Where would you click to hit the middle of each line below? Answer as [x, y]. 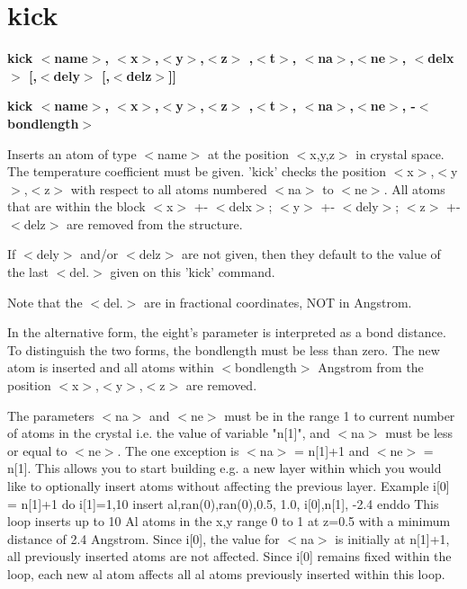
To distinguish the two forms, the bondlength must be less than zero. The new [224, 349]
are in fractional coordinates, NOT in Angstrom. [278, 302]
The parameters [51, 415]
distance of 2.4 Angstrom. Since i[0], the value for [144, 538]
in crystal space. [400, 153]
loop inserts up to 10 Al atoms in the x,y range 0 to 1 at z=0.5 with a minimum [229, 521]
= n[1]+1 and [332, 450]
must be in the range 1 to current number [340, 415]
